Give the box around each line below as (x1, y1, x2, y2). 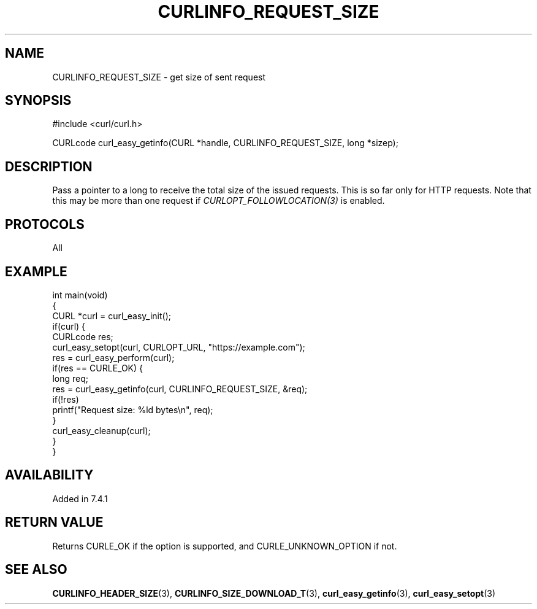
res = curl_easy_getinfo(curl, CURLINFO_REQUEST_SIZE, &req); (52, 383, 308, 394)
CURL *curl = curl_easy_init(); (52, 310, 171, 321)
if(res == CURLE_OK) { (52, 362, 143, 373)
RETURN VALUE (5, 514, 104, 530)
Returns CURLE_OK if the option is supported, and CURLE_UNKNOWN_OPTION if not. (52, 540, 397, 551)
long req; (52, 373, 88, 384)
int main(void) (52, 289, 108, 300)
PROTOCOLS (5, 216, 85, 232)
